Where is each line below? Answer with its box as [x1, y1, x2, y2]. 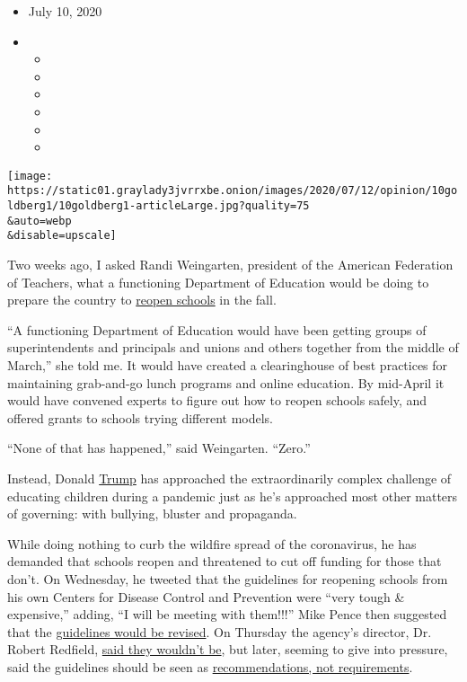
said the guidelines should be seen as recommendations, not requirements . [7, 657, 413, 676]
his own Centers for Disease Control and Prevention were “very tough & [7, 587, 405, 606]
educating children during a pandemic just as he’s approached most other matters [7, 486, 458, 505]
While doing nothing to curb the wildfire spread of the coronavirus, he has [7, 534, 417, 553]
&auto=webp [7, 214, 72, 227]
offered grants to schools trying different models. [7, 408, 274, 427]
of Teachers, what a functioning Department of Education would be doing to [7, 272, 429, 291]
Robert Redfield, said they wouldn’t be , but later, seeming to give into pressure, [7, 640, 448, 659]
